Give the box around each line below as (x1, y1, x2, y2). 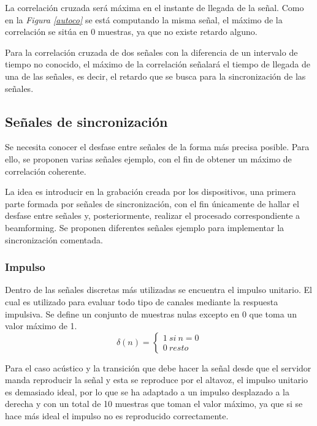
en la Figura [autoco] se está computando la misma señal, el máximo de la (5, 13, 283, 26)
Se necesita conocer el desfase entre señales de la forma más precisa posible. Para (5, 140, 310, 153)
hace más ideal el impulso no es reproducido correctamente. (5, 409, 229, 422)
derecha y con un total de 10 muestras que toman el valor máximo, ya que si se (5, 397, 303, 410)
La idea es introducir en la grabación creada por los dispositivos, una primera (5, 185, 296, 198)
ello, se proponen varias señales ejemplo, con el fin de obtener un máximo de (5, 152, 292, 165)
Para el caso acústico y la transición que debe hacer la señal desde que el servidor (5, 361, 311, 374)
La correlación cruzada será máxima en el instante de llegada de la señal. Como (5, 1, 304, 13)
